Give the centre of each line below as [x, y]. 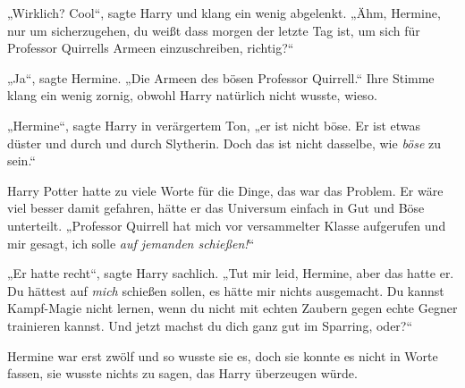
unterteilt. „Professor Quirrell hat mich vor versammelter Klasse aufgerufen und [227, 225]
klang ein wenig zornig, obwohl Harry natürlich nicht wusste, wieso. [192, 95]
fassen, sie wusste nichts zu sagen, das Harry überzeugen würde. [182, 373]
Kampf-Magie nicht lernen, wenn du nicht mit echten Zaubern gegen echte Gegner [232, 308]
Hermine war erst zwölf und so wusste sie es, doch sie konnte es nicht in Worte [223, 355]
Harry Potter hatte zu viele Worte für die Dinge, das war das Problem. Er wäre [225, 190]
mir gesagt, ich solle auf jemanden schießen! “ [131, 243]
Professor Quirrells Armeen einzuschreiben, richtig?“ [151, 48]
